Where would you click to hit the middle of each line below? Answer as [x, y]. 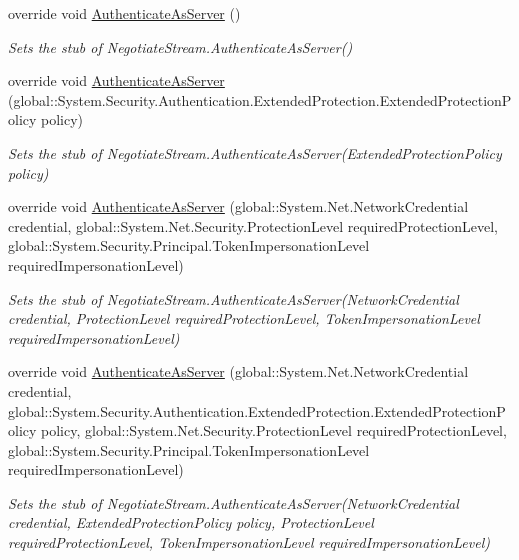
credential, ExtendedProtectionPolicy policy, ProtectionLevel [191, 522]
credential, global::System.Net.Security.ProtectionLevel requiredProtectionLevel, [253, 225]
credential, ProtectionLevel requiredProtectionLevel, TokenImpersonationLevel [244, 318]
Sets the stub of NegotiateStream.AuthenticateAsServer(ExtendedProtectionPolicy [255, 152]
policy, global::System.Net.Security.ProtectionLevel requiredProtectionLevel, [274, 430]
